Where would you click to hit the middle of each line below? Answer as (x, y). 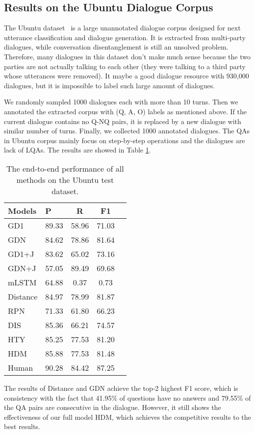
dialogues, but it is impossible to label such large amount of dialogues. (110, 85)
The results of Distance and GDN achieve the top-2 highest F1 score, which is (121, 388)
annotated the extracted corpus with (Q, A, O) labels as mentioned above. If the (125, 111)
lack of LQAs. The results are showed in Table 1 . (77, 150)
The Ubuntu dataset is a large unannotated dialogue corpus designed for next (122, 28)
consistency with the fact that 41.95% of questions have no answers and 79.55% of (127, 397)
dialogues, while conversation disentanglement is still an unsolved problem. (116, 47)
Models (22, 210)
